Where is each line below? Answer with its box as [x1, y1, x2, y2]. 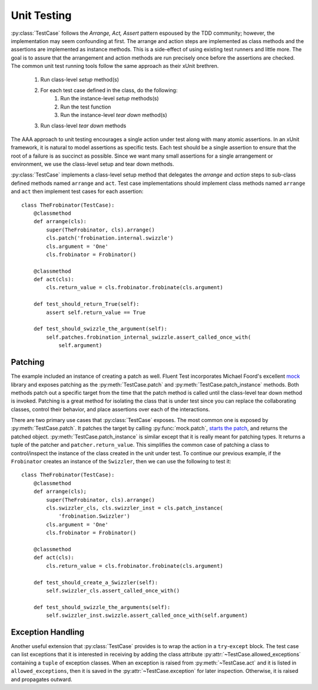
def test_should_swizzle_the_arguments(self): [33, 604, 171, 610]
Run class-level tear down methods [40, 122, 127, 129]
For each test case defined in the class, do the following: [40, 86, 178, 94]
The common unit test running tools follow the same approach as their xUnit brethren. [11, 63, 219, 70]
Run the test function [60, 103, 111, 110]
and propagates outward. [11, 676, 73, 683]
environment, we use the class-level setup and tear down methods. [11, 161, 174, 168]
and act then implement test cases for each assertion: [11, 188, 144, 195]
